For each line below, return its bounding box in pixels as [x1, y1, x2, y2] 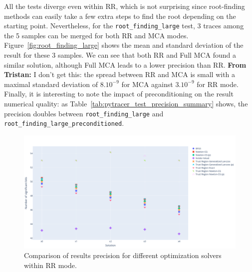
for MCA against [121, 79, 173, 89]
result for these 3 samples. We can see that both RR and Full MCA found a [4, 50, 236, 60]
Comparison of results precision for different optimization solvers [24, 250, 222, 261]
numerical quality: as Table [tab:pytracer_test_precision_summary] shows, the [4, 98, 248, 108]
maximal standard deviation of [4, 79, 98, 89]
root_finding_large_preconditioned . [4, 118, 124, 128]
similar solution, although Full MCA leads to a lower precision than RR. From [4, 59, 247, 70]
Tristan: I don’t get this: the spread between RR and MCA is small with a [4, 69, 236, 80]
